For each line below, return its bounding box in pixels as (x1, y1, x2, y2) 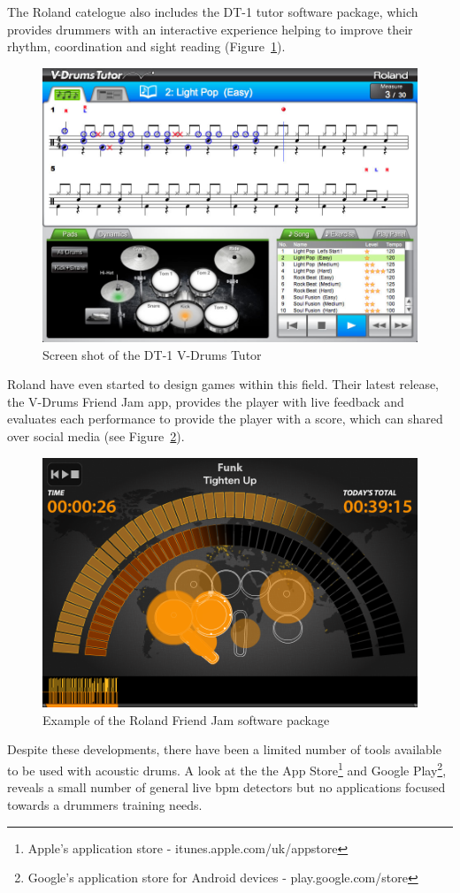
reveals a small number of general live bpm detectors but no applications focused (7, 778, 446, 797)
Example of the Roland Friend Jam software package (42, 710, 330, 729)
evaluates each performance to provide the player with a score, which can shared (7, 409, 443, 428)
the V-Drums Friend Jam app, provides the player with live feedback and (7, 392, 404, 410)
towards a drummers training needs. (7, 795, 203, 813)
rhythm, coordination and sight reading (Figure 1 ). (7, 37, 286, 56)
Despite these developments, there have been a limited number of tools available (7, 740, 441, 759)
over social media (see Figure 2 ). (7, 427, 185, 446)
